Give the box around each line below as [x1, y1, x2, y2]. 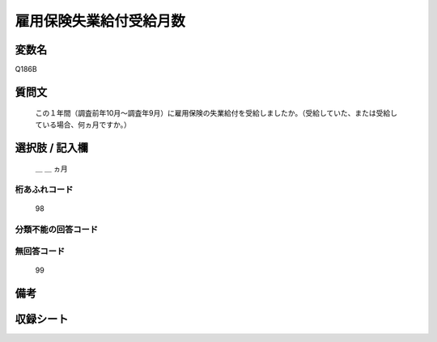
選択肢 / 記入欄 [15, 141, 89, 154]
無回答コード [15, 245, 66, 256]
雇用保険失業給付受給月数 [15, 12, 186, 30]
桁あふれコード [15, 184, 74, 196]
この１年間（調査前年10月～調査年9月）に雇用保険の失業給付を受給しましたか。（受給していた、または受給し [35, 108, 398, 118]
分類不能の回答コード [15, 223, 99, 234]
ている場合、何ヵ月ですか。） [35, 120, 131, 129]
